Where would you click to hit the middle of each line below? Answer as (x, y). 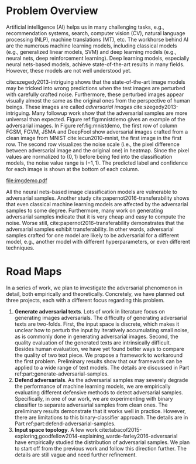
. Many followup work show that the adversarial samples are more (108, 113)
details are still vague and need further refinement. (76, 455)
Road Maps (34, 272)
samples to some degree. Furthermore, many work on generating (85, 210)
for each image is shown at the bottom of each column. (73, 169)
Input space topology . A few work (56, 429)
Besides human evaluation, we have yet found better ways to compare (99, 349)
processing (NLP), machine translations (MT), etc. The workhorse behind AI (97, 39)
